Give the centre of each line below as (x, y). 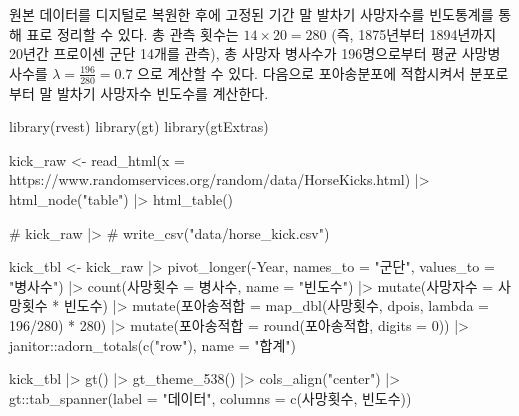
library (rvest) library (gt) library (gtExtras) (139, 126)
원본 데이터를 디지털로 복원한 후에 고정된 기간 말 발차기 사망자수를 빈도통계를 (251, 14)
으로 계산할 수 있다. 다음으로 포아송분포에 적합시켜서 (301, 72)
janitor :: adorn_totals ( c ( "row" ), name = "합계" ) (152, 344)
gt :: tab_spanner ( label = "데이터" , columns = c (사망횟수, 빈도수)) (210, 397)
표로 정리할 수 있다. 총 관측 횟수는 (132, 33)
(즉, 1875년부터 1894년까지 (414, 33)
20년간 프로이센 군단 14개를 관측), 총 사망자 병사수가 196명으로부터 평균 (233, 53)
